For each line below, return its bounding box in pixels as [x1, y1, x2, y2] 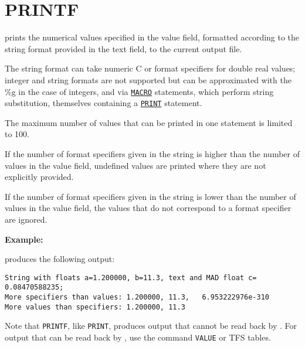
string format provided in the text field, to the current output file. [5, 42, 242, 55]
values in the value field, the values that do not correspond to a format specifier [5, 202, 292, 214]
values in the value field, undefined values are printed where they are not [5, 159, 266, 171]
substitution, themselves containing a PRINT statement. [5, 97, 202, 109]
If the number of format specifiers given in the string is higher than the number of [5, 148, 300, 159]
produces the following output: [5, 253, 115, 265]
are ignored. [5, 213, 48, 225]
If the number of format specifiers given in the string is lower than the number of [5, 190, 296, 202]
